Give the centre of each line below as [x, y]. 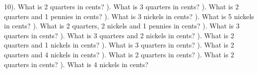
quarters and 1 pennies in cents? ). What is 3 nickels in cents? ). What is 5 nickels [129, 16]
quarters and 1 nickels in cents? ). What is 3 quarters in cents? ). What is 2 [119, 45]
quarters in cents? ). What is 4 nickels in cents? [76, 64]
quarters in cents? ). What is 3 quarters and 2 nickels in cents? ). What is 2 [119, 35]
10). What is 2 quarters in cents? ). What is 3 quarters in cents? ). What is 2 [122, 6]
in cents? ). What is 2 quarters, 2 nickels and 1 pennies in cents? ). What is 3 [122, 26]
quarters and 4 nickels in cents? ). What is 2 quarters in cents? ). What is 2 [119, 54]
